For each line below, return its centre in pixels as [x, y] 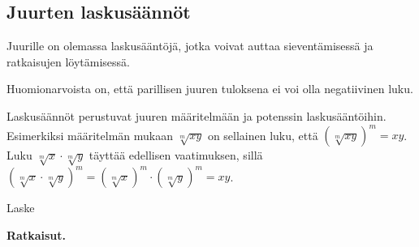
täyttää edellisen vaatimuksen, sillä [176, 155]
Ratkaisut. [36, 234]
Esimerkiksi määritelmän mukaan [90, 135]
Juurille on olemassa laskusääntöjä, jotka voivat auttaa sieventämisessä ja [190, 46]
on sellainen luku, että [263, 135]
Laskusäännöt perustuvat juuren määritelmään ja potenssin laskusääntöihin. [197, 115]
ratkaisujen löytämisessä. [69, 61]
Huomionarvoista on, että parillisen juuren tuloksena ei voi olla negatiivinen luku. [210, 89]
